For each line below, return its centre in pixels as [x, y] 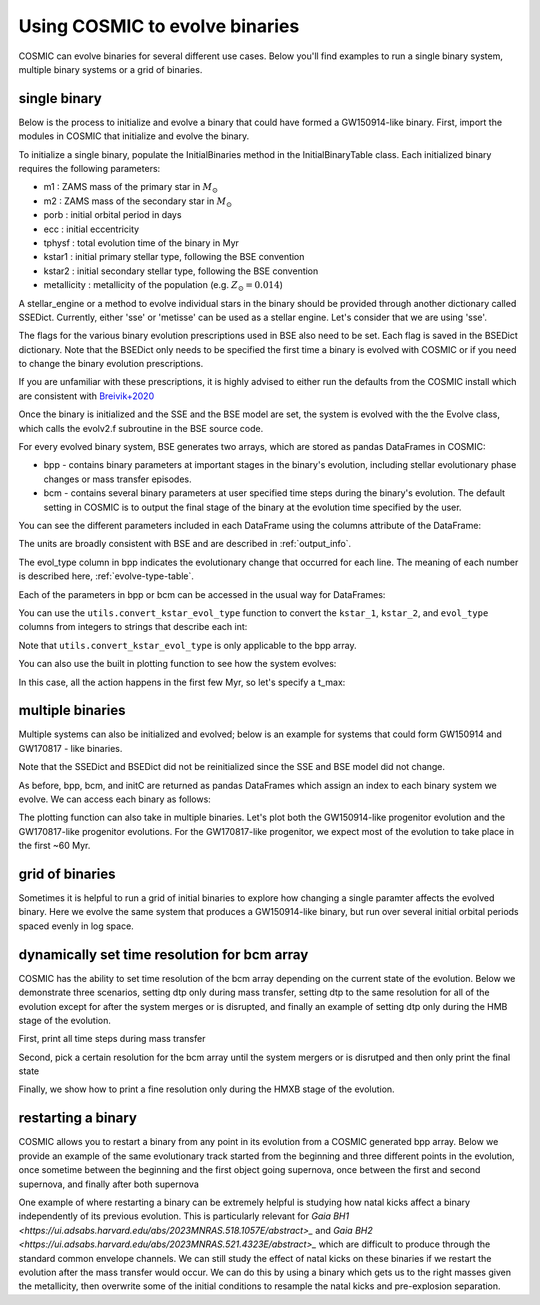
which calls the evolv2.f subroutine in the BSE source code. [141, 428]
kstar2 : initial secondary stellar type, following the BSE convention [181, 271]
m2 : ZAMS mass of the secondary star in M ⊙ [138, 202]
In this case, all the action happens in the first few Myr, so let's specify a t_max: [182, 682]
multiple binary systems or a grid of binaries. [110, 69]
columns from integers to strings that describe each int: [133, 627]
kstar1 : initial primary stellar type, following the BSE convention [174, 257]
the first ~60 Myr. [54, 846]
